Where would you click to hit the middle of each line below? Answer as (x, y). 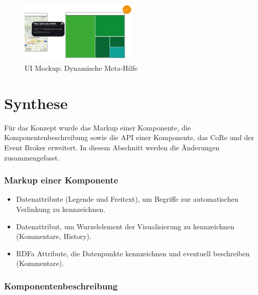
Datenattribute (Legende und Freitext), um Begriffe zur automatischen (127, 199)
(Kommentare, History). (54, 236)
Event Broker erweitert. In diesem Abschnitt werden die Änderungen (112, 147)
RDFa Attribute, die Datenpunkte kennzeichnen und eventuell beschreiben (133, 253)
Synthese (36, 103)
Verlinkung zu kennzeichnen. (61, 209)
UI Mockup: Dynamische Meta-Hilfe (81, 68)
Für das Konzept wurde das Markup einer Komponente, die (98, 127)
